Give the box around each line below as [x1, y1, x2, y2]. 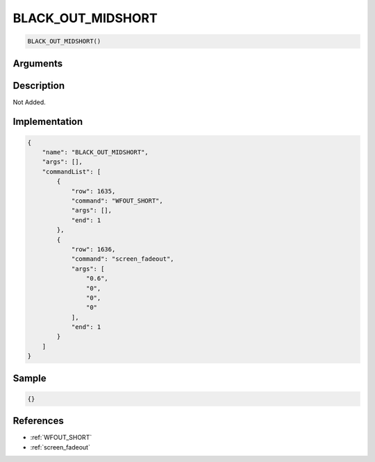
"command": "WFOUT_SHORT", [71, 197, 163, 205]
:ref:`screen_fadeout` [30, 443, 90, 451]
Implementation [12, 116, 83, 128]
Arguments [12, 58, 63, 69]
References [12, 415, 64, 427]
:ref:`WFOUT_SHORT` [30, 434, 92, 442]
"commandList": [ [42, 167, 101, 176]
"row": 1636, [71, 245, 116, 253]
